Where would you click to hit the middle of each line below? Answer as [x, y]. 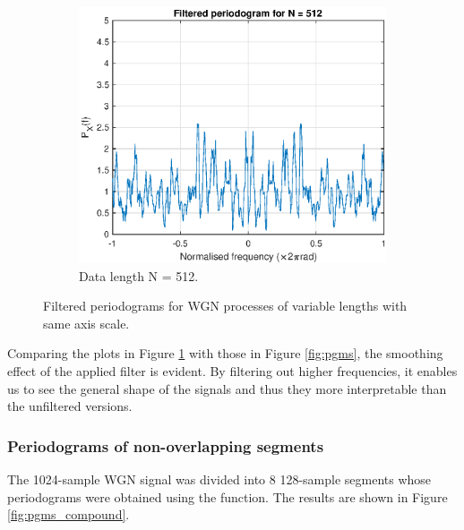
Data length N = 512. [139, 275]
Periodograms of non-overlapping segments [166, 445]
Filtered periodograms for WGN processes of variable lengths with [225, 306]
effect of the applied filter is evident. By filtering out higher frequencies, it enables [232, 370]
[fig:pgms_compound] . [69, 514]
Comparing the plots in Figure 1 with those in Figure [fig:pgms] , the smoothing [225, 353]
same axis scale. [86, 323]
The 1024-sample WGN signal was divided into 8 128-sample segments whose [219, 479]
